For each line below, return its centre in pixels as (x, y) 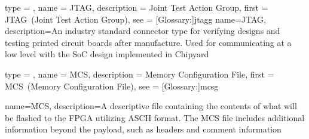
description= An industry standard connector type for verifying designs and (143, 31)
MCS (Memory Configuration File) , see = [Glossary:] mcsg (112, 86)
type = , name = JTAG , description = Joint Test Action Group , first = (137, 7)
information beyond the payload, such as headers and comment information (143, 129)
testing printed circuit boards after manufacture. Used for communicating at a (148, 42)
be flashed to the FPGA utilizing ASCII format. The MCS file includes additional (155, 117)
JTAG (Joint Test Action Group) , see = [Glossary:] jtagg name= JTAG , (135, 19)
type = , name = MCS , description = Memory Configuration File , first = (140, 74)
